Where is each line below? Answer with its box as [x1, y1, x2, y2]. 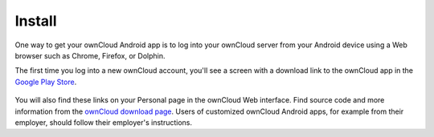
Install [14, 12, 57, 30]
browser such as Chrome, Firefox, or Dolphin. [14, 50, 166, 60]
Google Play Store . [14, 77, 77, 87]
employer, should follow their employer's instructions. [14, 117, 193, 127]
